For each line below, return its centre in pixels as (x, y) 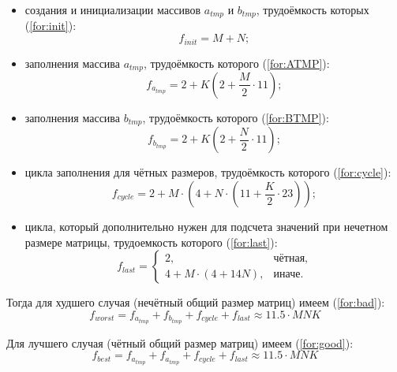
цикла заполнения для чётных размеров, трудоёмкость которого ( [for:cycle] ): (208, 172)
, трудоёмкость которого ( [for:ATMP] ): (236, 63)
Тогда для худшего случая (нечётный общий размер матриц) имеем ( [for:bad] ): (196, 302)
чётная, (290, 258)
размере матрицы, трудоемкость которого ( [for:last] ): (151, 242)
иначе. (288, 274)
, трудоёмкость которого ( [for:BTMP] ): (236, 117)
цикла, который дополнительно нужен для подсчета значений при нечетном (206, 226)
